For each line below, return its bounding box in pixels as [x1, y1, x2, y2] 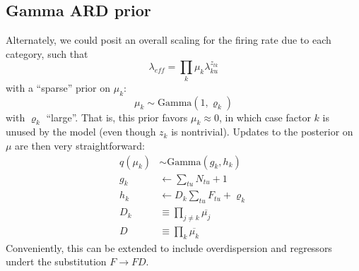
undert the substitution [6, 254, 107, 269]
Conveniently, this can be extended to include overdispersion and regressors [6, 240, 332, 255]
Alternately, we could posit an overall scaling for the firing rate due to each [6, 32, 331, 47]
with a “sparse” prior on [6, 80, 111, 95]
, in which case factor [218, 109, 311, 124]
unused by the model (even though [6, 124, 156, 139]
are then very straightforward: [15, 138, 145, 152]
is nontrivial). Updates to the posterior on [171, 124, 353, 139]
